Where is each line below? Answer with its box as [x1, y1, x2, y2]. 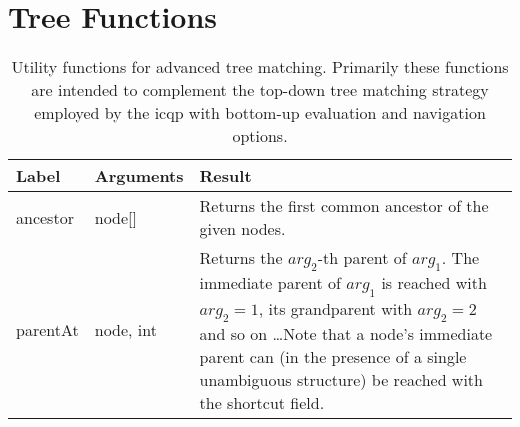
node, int [94, 318, 157, 342]
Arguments [94, 164, 184, 188]
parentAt [16, 318, 79, 342]
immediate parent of [199, 271, 341, 295]
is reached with [381, 271, 487, 295]
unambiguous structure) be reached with [199, 367, 483, 391]
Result [199, 164, 252, 188]
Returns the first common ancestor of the [199, 194, 489, 218]
